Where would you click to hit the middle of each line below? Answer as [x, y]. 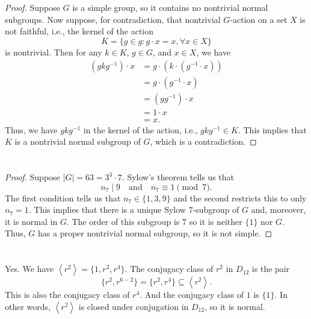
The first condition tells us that [63, 197]
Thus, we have [31, 129]
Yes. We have [29, 269]
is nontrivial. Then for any [54, 52]
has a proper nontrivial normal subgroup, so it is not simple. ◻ [155, 233]
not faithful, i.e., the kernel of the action [79, 31]
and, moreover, [279, 210]
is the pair [271, 269]
